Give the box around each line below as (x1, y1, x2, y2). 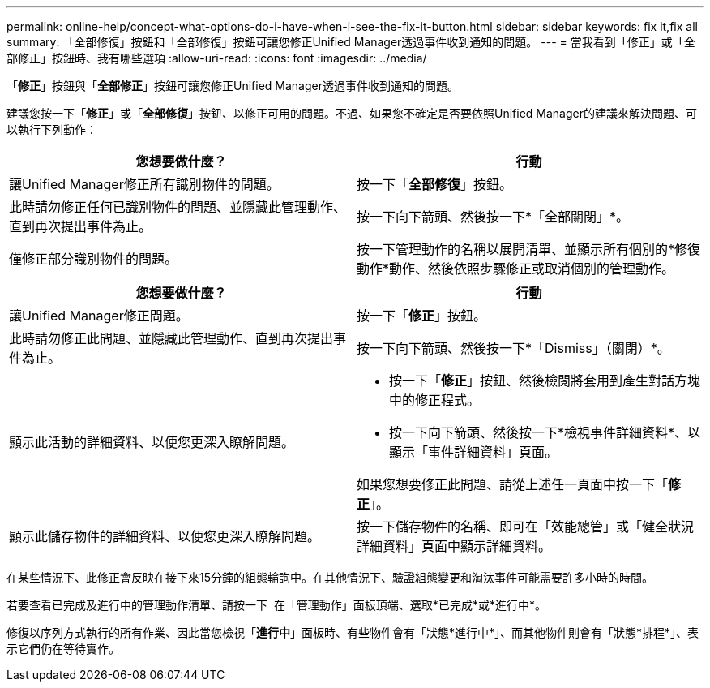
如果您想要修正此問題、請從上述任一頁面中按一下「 (357, 476, 669, 492)
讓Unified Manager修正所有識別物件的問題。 (9, 176, 280, 192)
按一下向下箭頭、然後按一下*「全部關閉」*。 (357, 209, 630, 225)
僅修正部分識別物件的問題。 (9, 251, 178, 267)
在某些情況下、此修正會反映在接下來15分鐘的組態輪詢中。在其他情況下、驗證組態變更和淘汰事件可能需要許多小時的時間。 (6, 570, 653, 584)
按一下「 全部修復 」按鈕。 (357, 176, 513, 192)
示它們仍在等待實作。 (6, 642, 120, 656)
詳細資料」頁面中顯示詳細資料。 (357, 538, 552, 554)
